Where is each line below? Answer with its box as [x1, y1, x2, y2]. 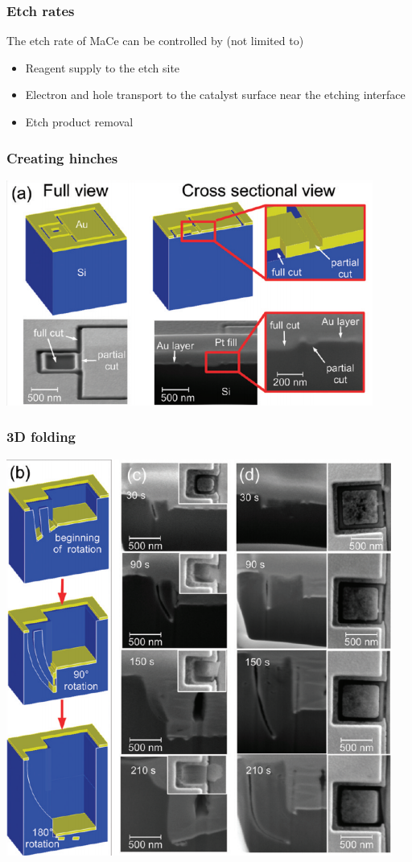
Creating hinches [6, 147, 118, 167]
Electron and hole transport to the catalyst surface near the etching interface [25, 86, 406, 103]
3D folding [6, 427, 76, 447]
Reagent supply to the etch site [25, 59, 180, 76]
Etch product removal [25, 113, 134, 130]
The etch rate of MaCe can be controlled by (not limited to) [6, 32, 304, 49]
